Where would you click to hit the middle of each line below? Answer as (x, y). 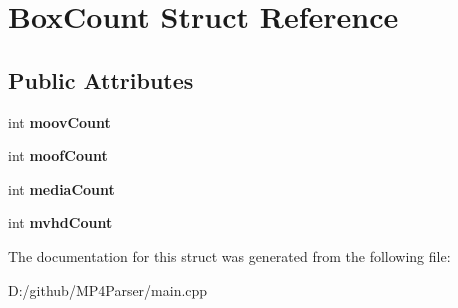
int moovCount (59, 121)
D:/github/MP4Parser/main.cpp (108, 289)
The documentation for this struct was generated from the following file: (229, 255)
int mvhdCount (60, 222)
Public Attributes (101, 79)
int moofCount (58, 155)
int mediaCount (61, 188)
